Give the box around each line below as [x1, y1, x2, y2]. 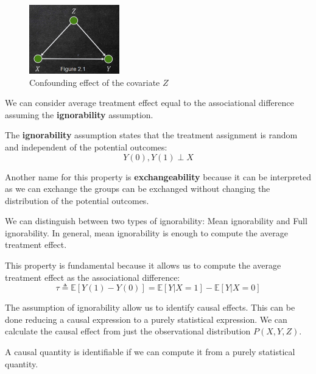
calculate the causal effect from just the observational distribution [5, 325, 251, 337]
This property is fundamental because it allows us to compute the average [5, 259, 281, 272]
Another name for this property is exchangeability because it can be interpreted [5, 170, 312, 183]
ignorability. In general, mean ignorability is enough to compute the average [5, 226, 288, 239]
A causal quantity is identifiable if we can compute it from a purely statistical [5, 345, 295, 358]
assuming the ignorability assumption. [5, 108, 153, 121]
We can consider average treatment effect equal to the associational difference [5, 96, 294, 109]
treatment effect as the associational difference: [5, 270, 180, 283]
